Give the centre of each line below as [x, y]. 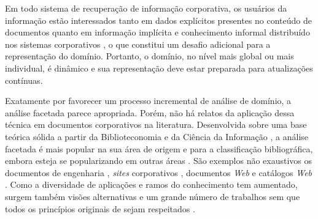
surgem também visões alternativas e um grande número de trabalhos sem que [153, 196]
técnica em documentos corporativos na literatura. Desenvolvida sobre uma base [156, 124]
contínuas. [24, 80]
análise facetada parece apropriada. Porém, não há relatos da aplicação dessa [150, 112]
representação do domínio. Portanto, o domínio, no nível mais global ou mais [149, 56]
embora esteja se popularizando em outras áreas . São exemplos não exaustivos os [159, 161]
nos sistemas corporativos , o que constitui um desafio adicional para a [138, 44]
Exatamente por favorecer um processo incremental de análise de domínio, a [148, 101]
